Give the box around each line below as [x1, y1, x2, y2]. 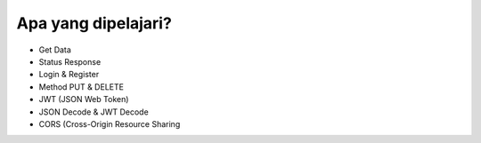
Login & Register [38, 69, 100, 80]
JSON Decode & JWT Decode [38, 107, 149, 117]
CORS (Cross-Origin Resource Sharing [38, 118, 181, 129]
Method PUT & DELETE [38, 81, 125, 92]
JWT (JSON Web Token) [38, 94, 129, 105]
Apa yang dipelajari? [16, 13, 173, 33]
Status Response [38, 56, 102, 67]
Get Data [38, 44, 71, 55]
